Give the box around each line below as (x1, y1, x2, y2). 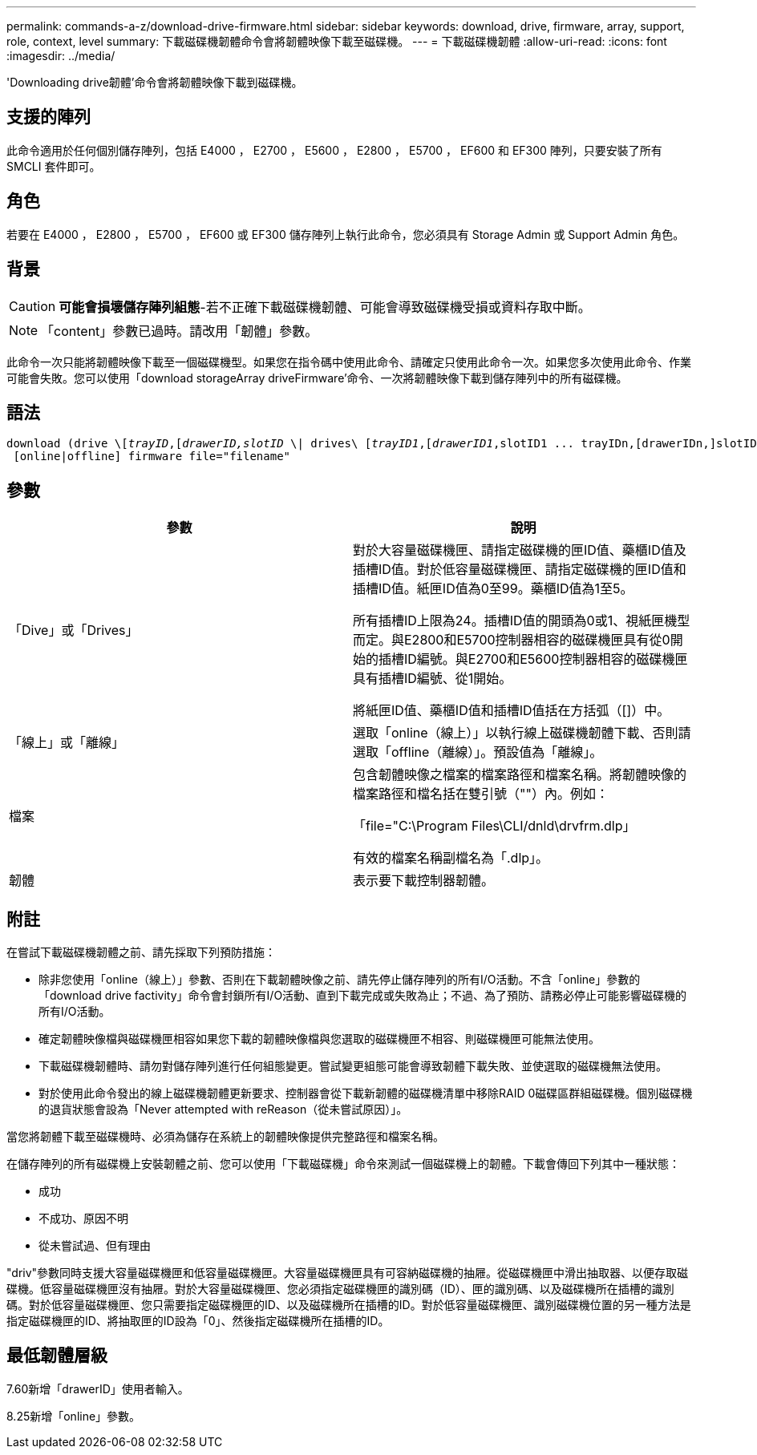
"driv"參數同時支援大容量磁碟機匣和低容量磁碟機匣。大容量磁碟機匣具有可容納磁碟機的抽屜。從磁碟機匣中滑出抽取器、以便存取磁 (6, 1266, 689, 1280)
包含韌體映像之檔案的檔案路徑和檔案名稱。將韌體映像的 (353, 766, 687, 783)
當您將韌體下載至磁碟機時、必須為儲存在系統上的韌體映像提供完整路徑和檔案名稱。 (6, 1130, 444, 1144)
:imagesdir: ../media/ (6, 49, 115, 63)
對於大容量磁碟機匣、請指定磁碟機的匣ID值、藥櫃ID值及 (353, 542, 686, 559)
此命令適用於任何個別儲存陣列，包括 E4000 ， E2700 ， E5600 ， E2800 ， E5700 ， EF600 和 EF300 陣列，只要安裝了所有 (6, 143, 662, 157)
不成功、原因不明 (38, 1211, 128, 1226)
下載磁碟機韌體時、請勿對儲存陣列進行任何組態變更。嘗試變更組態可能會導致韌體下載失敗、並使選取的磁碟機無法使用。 (38, 1059, 667, 1073)
